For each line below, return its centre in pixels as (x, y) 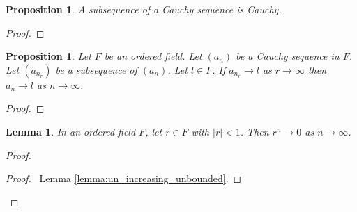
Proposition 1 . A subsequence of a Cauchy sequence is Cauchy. (144, 9)
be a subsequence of (96, 69)
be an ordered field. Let (153, 56)
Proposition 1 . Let (48, 56)
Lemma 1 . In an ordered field (71, 131)
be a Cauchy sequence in (288, 56)
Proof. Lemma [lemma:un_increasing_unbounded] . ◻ (124, 178)
